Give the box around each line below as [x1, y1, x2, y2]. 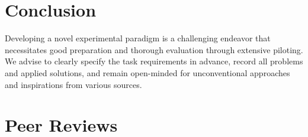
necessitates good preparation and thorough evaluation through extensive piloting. [5, 43, 303, 56]
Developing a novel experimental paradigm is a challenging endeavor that [5, 32, 271, 44]
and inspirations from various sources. [5, 78, 142, 90]
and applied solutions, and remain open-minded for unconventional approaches [5, 66, 290, 79]
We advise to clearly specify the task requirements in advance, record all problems [5, 55, 303, 67]
